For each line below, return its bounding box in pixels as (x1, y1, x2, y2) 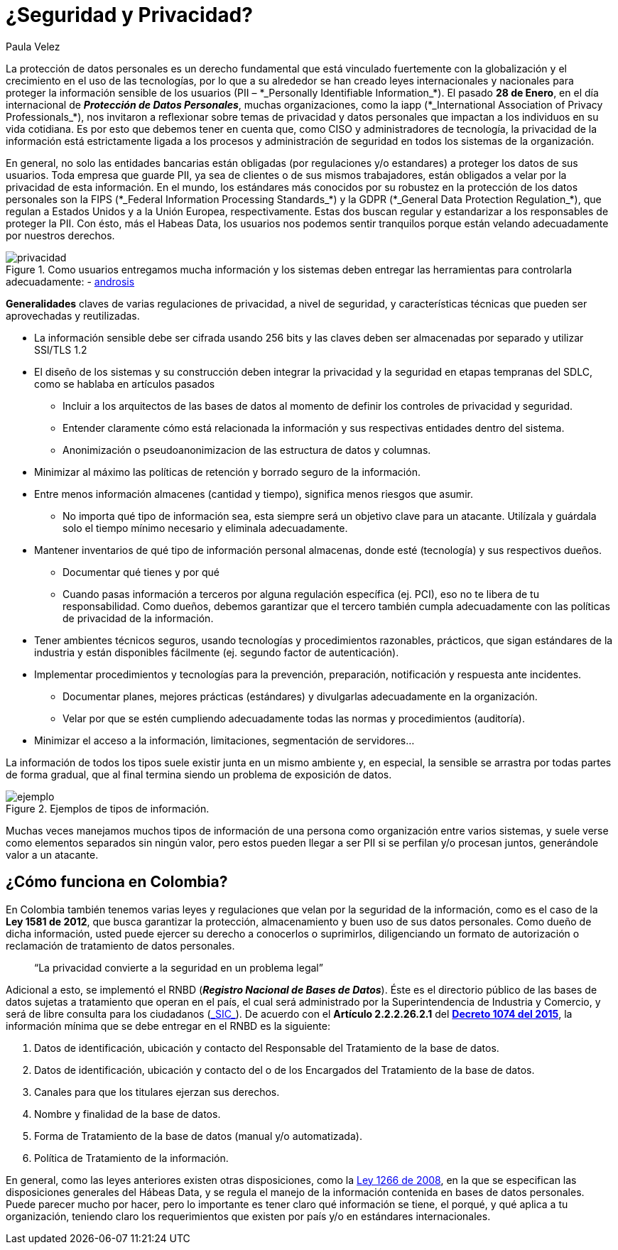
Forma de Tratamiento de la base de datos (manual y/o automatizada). (34, 1129, 362, 1142)
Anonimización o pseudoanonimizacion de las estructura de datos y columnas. (63, 443, 431, 456)
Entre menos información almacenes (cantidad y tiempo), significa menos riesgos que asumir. (34, 487, 473, 500)
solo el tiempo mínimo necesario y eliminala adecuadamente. (63, 521, 348, 534)
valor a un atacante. (6, 848, 99, 861)
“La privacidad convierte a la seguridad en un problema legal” (34, 961, 323, 974)
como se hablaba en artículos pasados (34, 377, 215, 390)
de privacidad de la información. (63, 612, 214, 624)
